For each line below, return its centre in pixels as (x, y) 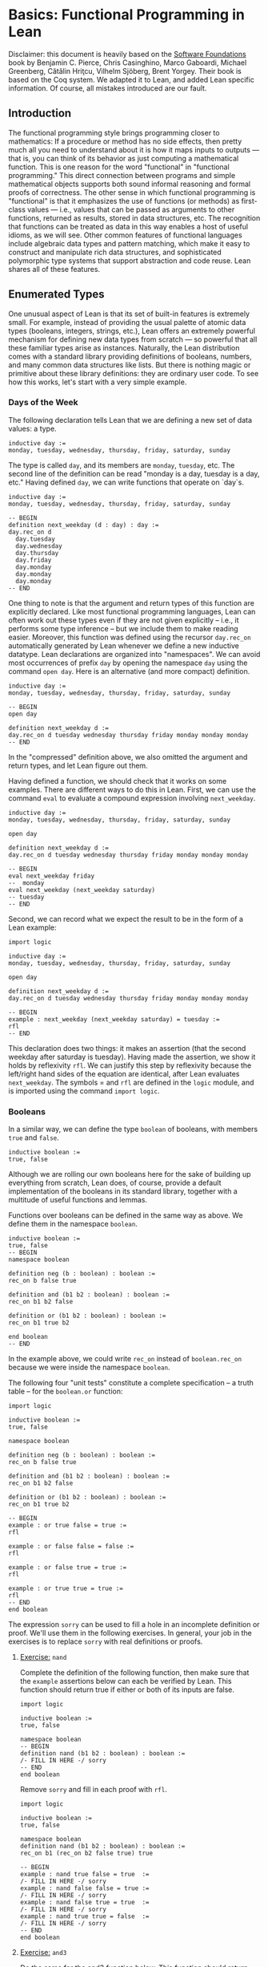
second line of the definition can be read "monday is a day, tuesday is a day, (134, 473)
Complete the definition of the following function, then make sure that (134, 1673)
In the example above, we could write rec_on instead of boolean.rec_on (125, 1359)
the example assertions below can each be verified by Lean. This (126, 1681)
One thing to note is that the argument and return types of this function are (131, 602)
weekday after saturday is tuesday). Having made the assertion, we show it (132, 1057)
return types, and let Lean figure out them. (78, 765)
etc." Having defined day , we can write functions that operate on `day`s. (126, 482)
